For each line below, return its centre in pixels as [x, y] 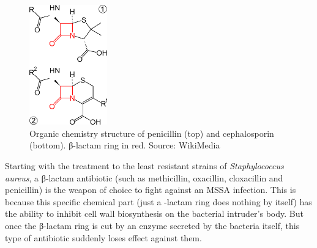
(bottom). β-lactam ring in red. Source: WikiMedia [125, 145]
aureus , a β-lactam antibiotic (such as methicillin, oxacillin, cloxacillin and [144, 177]
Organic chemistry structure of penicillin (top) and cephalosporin [152, 133]
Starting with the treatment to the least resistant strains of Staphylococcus [144, 165]
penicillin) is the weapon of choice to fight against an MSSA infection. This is [151, 190]
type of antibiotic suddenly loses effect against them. [103, 237]
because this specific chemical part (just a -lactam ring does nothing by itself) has [158, 201]
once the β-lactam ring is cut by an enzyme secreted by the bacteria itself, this [152, 225]
